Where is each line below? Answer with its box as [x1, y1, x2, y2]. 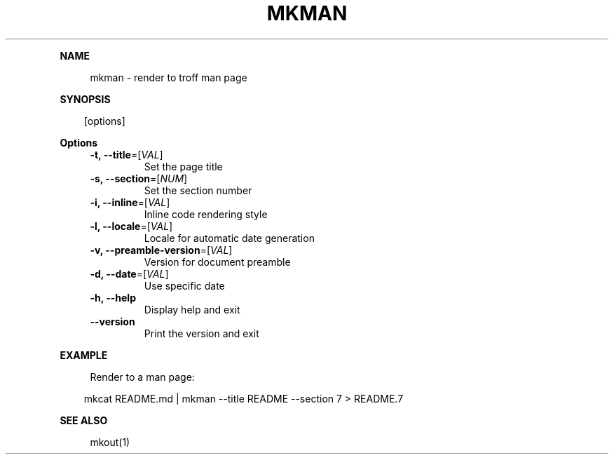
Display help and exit [144, 303, 240, 316]
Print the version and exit [144, 327, 259, 339]
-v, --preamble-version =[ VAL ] [90, 243, 233, 256]
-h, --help [90, 291, 136, 304]
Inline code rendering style [144, 208, 268, 220]
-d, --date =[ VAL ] [90, 267, 169, 280]
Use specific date [144, 279, 225, 292]
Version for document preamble [144, 255, 291, 268]
